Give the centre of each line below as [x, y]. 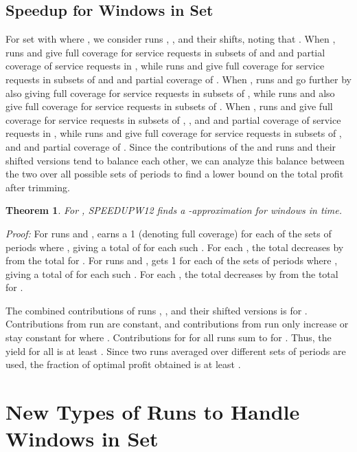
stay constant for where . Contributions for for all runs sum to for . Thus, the [169, 337]
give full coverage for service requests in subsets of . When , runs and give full [169, 106]
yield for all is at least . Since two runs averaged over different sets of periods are [176, 351]
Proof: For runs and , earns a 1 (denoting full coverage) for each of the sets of [169, 233]
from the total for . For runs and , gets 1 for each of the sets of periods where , [172, 260]
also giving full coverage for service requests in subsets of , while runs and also [170, 93]
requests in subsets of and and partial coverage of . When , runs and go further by [178, 79]
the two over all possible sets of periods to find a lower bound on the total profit [175, 174]
